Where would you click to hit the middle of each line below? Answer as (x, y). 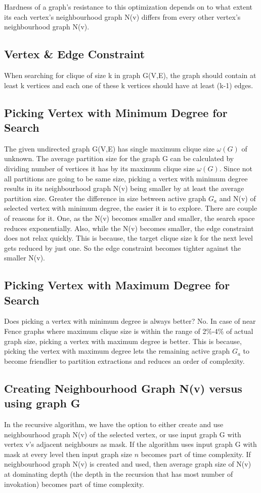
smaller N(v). (25, 258)
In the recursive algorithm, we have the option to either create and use (114, 424)
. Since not (236, 168)
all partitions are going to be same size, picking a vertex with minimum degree (126, 178)
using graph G (42, 403)
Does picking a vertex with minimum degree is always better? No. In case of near (130, 321)
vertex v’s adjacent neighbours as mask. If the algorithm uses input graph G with (130, 444)
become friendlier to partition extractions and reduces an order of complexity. (124, 361)
